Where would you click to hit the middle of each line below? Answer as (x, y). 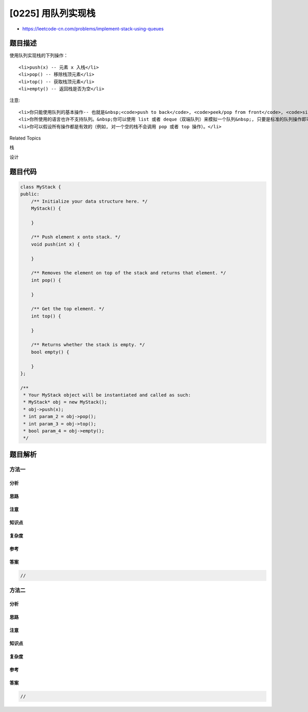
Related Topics (25, 138)
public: (30, 194)
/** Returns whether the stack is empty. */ (88, 345)
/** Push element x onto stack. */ (76, 237)
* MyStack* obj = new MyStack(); (65, 402)
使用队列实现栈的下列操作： (39, 55)
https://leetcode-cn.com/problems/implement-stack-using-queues (93, 29)
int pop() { (46, 280)
